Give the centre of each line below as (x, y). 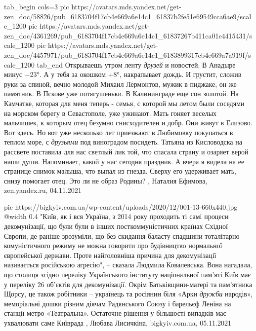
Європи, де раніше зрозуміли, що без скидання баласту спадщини (103, 236)
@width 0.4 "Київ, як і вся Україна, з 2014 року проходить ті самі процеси (116, 216)
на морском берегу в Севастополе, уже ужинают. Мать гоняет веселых (110, 113)
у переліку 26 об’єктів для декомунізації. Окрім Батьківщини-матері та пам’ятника (128, 284)
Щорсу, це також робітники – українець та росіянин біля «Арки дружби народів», (128, 294)
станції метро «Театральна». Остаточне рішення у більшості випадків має (115, 313)
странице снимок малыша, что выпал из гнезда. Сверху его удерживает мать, (120, 171)
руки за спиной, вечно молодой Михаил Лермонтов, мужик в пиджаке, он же (120, 84)
